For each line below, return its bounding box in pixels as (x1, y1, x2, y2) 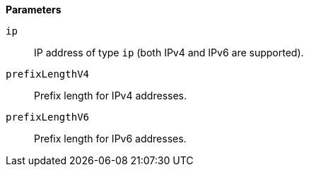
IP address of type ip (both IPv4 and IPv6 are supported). (34, 47, 304, 59)
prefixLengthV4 (6, 68, 90, 80)
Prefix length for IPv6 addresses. (34, 133, 187, 145)
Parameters (6, 4, 62, 16)
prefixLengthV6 (6, 111, 90, 123)
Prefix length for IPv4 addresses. (34, 90, 187, 102)
